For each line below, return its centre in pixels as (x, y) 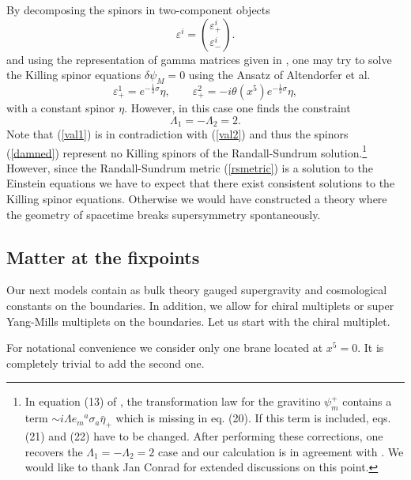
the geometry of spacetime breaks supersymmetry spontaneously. (164, 214)
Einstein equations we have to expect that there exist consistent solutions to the (201, 183)
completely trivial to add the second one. (106, 363)
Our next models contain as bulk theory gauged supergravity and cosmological (197, 290)
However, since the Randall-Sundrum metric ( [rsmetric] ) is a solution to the (190, 167)
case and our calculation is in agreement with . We (281, 451)
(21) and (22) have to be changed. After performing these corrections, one (204, 436)
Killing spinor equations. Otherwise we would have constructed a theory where (197, 199)
